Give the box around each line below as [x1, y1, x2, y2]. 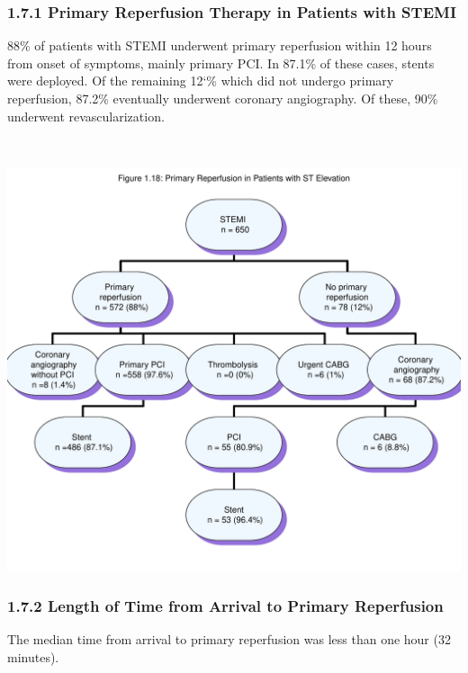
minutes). [7, 648, 59, 667]
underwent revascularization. [7, 106, 165, 125]
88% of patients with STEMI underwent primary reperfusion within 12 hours [7, 36, 432, 55]
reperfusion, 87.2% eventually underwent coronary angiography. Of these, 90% [7, 89, 438, 107]
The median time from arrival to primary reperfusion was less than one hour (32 [7, 630, 451, 649]
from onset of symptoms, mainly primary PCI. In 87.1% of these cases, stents [7, 53, 435, 72]
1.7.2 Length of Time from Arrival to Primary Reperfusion [7, 595, 444, 617]
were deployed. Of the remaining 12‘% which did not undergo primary [7, 71, 394, 90]
